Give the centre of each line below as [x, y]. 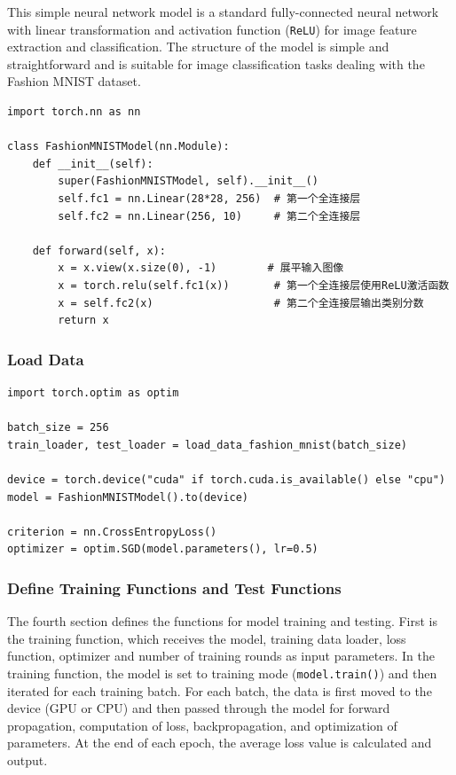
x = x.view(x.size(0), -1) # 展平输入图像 [201, 268]
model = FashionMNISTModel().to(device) [128, 497]
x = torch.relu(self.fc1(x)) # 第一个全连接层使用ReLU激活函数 [254, 285]
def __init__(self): [93, 164]
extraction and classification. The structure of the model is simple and [198, 47]
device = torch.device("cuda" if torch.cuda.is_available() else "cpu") [226, 479]
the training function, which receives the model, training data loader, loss [207, 638]
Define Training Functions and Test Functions [174, 587]
